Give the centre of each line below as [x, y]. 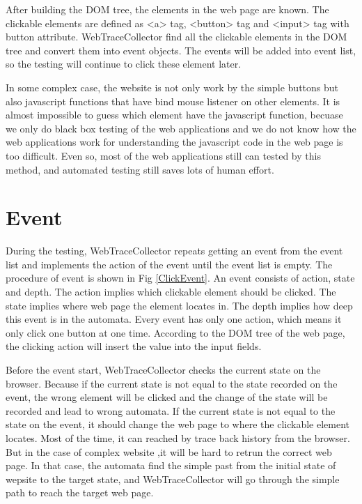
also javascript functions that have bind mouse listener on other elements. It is [173, 101]
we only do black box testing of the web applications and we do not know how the [181, 128]
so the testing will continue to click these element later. [124, 64]
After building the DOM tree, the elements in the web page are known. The [167, 9]
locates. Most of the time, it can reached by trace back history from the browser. [178, 437]
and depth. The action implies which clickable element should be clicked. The [171, 292]
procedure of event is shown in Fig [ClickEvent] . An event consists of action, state [180, 278]
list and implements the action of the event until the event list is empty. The [169, 264]
